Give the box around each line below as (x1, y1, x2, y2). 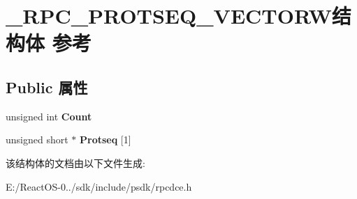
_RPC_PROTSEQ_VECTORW (6, 1, 332, 30)
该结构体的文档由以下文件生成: (6, 155, 145, 170)
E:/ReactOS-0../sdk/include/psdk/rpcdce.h (6, 179, 192, 193)
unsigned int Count (6, 109, 92, 123)
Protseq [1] (80, 132, 131, 147)
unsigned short (6, 132, 68, 147)
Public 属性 (6, 76, 88, 97)
